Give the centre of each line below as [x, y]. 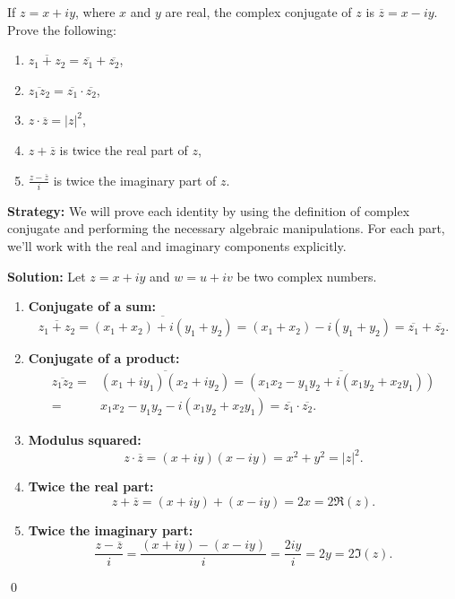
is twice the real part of [124, 149]
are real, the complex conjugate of [258, 12]
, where [95, 12]
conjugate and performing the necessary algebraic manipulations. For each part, [226, 228]
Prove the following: [62, 29]
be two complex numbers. [307, 276]
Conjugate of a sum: [92, 306]
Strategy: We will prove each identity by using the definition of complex [209, 210]
